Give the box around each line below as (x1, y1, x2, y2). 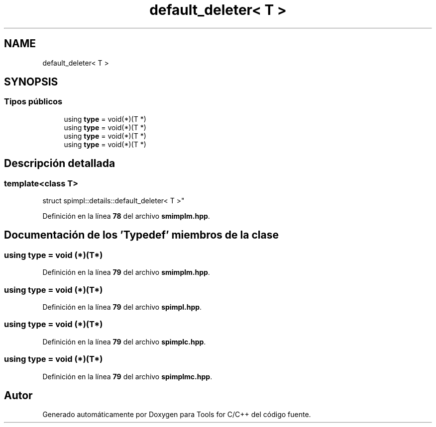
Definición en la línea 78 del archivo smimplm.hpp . (42, 212, 210, 221)
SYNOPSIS (4, 76, 58, 88)
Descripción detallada (4, 157, 115, 170)
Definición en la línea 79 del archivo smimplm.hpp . (42, 268, 210, 277)
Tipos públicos (4, 96, 63, 107)
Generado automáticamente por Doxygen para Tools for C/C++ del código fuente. (42, 410, 311, 419)
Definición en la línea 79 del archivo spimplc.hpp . (42, 337, 206, 346)
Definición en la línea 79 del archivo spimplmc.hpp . (42, 372, 213, 381)
